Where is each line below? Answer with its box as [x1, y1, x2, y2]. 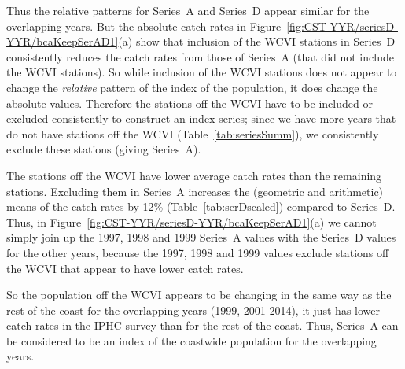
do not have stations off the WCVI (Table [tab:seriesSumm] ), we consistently [6, 125, 379, 142]
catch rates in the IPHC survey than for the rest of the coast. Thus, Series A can [6, 317, 399, 334]
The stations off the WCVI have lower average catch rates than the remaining [6, 167, 382, 183]
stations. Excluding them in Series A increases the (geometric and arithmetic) [6, 183, 384, 199]
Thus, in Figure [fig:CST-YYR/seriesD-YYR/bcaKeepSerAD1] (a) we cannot [6, 213, 377, 230]
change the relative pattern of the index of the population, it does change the [6, 79, 378, 95]
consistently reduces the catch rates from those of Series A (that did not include [6, 48, 394, 65]
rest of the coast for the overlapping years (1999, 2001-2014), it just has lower [6, 301, 380, 318]
